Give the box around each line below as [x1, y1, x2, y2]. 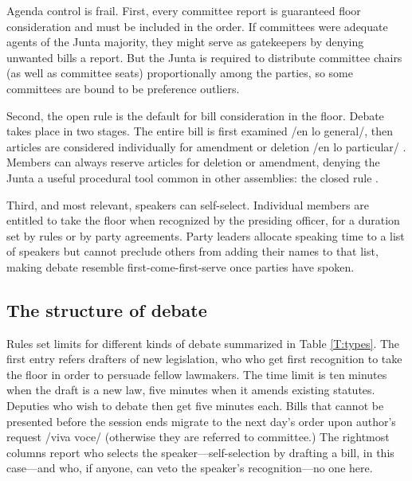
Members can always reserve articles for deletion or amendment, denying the [6, 154, 380, 170]
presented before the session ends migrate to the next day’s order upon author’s [6, 413, 396, 429]
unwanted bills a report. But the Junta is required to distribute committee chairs [6, 49, 402, 65]
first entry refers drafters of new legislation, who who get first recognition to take [6, 350, 402, 367]
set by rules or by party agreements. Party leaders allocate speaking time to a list [6, 227, 405, 244]
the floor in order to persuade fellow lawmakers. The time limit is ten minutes [6, 366, 387, 382]
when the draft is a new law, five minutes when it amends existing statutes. [6, 381, 375, 398]
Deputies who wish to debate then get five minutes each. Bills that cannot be [6, 397, 384, 414]
